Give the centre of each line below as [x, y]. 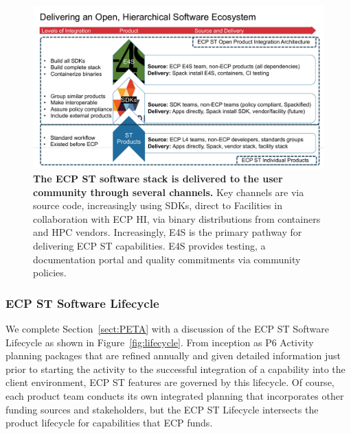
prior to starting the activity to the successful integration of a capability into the [175, 369]
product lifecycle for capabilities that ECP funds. [109, 423]
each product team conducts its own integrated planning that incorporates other [175, 396]
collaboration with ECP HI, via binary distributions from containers [177, 218]
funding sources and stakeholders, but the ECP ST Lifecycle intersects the [162, 409]
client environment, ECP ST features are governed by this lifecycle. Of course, [170, 382]
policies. [50, 273]
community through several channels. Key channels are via [169, 192]
